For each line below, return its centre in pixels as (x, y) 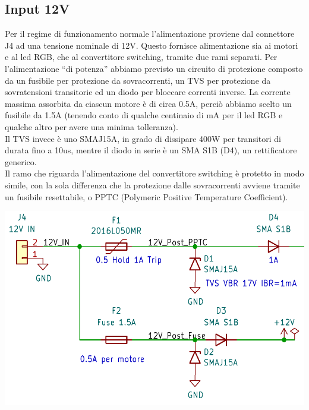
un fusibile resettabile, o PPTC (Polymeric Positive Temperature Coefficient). (146, 196)
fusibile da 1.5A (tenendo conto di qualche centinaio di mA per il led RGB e (144, 115)
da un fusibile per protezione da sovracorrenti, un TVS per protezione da (138, 80)
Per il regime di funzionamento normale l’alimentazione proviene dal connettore (150, 34)
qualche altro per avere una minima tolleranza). (92, 126)
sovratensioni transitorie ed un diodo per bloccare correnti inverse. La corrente (148, 92)
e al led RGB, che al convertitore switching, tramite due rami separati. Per (141, 57)
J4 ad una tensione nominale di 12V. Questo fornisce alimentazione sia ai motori (152, 45)
